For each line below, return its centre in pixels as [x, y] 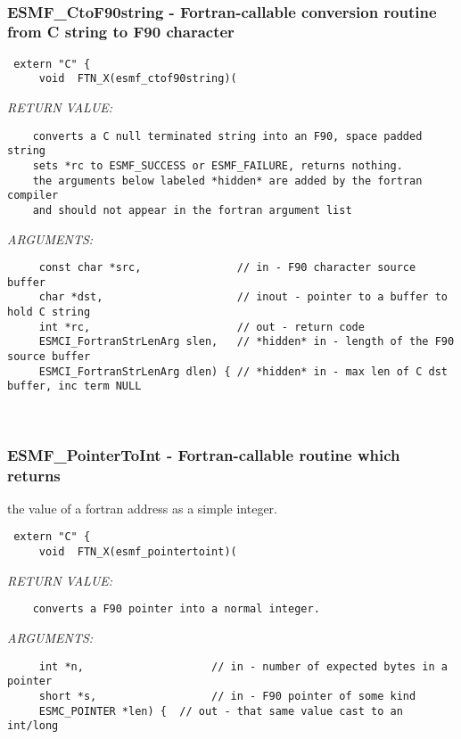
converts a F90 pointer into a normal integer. [176, 609]
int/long [33, 726]
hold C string [49, 312]
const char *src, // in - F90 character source [227, 268]
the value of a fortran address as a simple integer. [143, 508]
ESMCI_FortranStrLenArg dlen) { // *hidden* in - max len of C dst [243, 371]
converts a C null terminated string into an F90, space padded [227, 136]
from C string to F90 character [121, 32]
